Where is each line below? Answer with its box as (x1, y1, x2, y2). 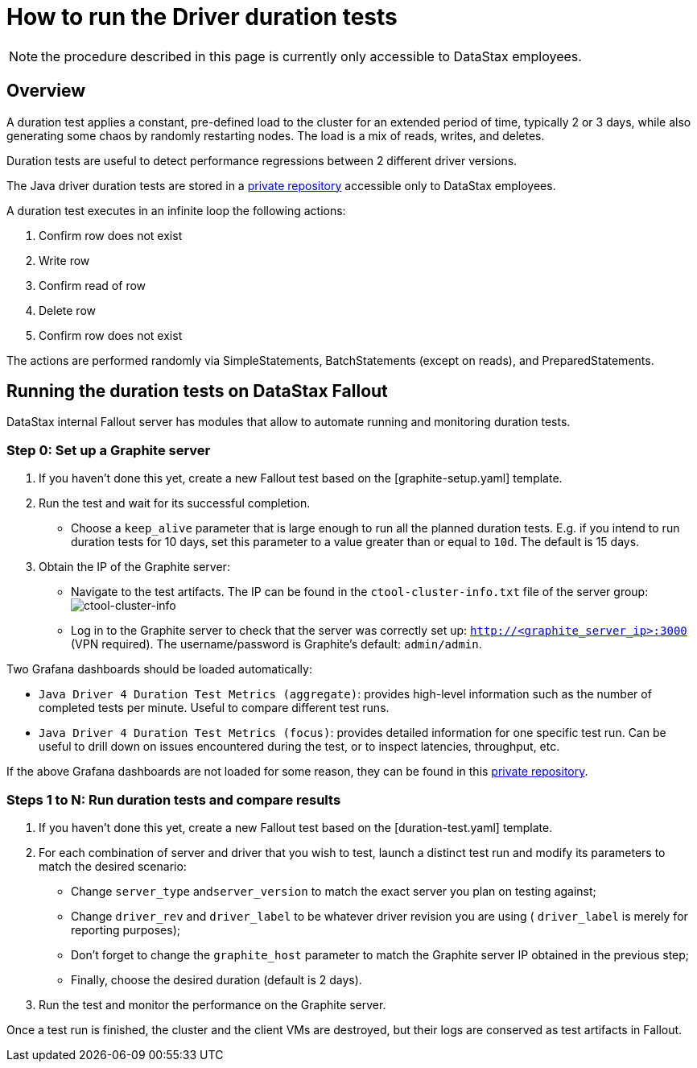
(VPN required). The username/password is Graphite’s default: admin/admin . (71, 637, 482, 652)
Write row (39, 253, 90, 267)
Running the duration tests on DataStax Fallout (6, 381, 388, 402)
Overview (6, 81, 86, 101)
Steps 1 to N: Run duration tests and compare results (6, 791, 341, 808)
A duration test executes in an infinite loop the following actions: (6, 203, 346, 217)
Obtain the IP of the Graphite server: (39, 560, 230, 574)
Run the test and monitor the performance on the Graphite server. (39, 997, 386, 1012)
